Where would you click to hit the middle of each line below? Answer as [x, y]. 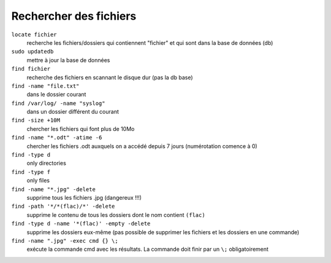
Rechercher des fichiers [74, 16]
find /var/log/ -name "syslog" [58, 103]
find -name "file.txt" [45, 86]
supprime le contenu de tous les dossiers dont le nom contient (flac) [116, 214]
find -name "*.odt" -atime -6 [57, 138]
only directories [47, 163]
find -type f [31, 172]
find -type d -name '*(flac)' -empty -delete [81, 224]
